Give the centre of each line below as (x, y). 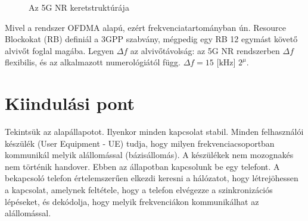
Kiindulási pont (70, 103)
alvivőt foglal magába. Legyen (59, 50)
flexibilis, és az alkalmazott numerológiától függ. (93, 62)
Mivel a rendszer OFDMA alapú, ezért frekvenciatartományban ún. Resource (145, 27)
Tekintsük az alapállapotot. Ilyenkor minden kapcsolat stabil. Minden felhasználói (154, 132)
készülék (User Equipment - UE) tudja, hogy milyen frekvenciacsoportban (140, 143)
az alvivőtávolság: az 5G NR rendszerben (205, 50)
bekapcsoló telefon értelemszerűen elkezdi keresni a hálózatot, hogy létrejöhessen (152, 178)
